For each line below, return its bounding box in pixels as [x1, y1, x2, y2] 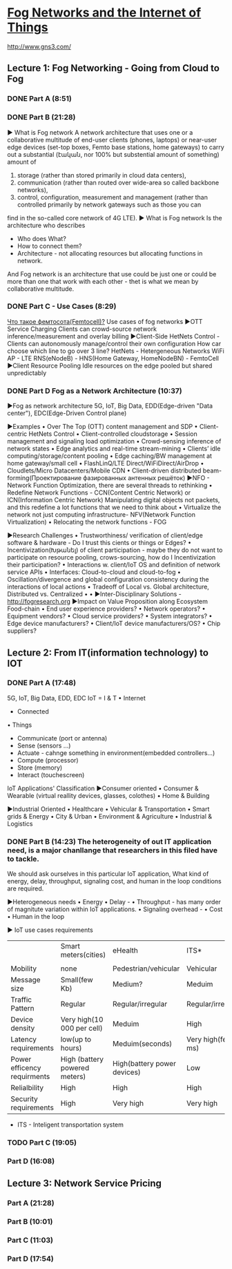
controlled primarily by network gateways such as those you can [17, 200, 202, 209]
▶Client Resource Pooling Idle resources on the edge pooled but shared [7, 361, 213, 370]
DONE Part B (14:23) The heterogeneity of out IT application [7, 837, 212, 846]
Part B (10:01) [7, 1217, 53, 1227]
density [10, 1024, 35, 1033]
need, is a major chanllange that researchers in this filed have [7, 845, 218, 855]
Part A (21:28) [7, 1199, 55, 1208]
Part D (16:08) [7, 1156, 55, 1165]
